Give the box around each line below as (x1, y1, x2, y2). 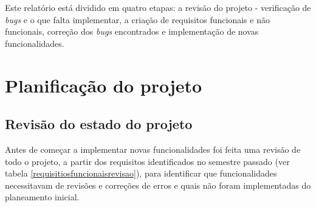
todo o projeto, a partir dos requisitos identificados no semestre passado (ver (5, 155, 290, 167)
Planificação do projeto (5, 72, 202, 97)
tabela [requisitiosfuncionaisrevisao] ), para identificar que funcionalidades (5, 167, 277, 180)
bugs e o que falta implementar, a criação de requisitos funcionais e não (5, 13, 270, 26)
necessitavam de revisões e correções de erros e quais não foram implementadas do (5, 178, 311, 191)
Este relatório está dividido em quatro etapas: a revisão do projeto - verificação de (5, 1, 311, 13)
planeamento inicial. (5, 191, 80, 203)
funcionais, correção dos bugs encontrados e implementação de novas (5, 25, 259, 38)
